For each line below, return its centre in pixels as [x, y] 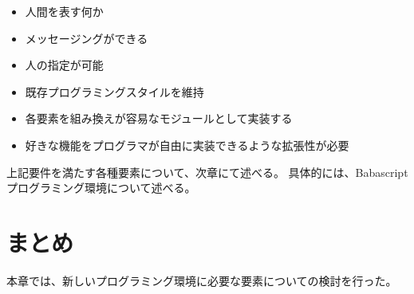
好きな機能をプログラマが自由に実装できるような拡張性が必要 [187, 145]
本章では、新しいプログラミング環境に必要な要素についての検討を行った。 [202, 280]
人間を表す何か [64, 11]
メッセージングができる [87, 38]
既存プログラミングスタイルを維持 [114, 91]
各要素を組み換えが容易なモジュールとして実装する [159, 118]
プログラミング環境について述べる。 [101, 188]
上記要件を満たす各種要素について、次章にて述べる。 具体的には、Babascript [207, 172]
